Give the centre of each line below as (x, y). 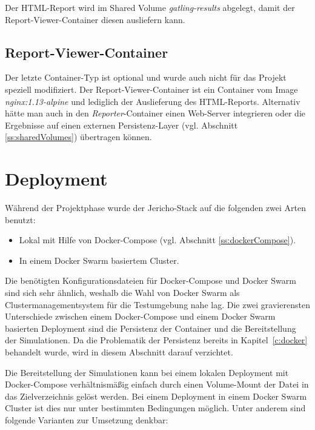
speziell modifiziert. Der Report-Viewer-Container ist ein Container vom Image (151, 89)
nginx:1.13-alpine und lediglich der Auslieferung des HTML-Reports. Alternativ (153, 101)
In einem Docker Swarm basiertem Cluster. (99, 260)
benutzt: (20, 219)
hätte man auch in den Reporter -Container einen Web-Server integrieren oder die (155, 113)
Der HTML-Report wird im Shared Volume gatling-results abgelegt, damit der (150, 7)
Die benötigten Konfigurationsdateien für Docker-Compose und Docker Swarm (151, 281)
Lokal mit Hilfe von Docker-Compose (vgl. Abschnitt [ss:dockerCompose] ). (157, 240)
